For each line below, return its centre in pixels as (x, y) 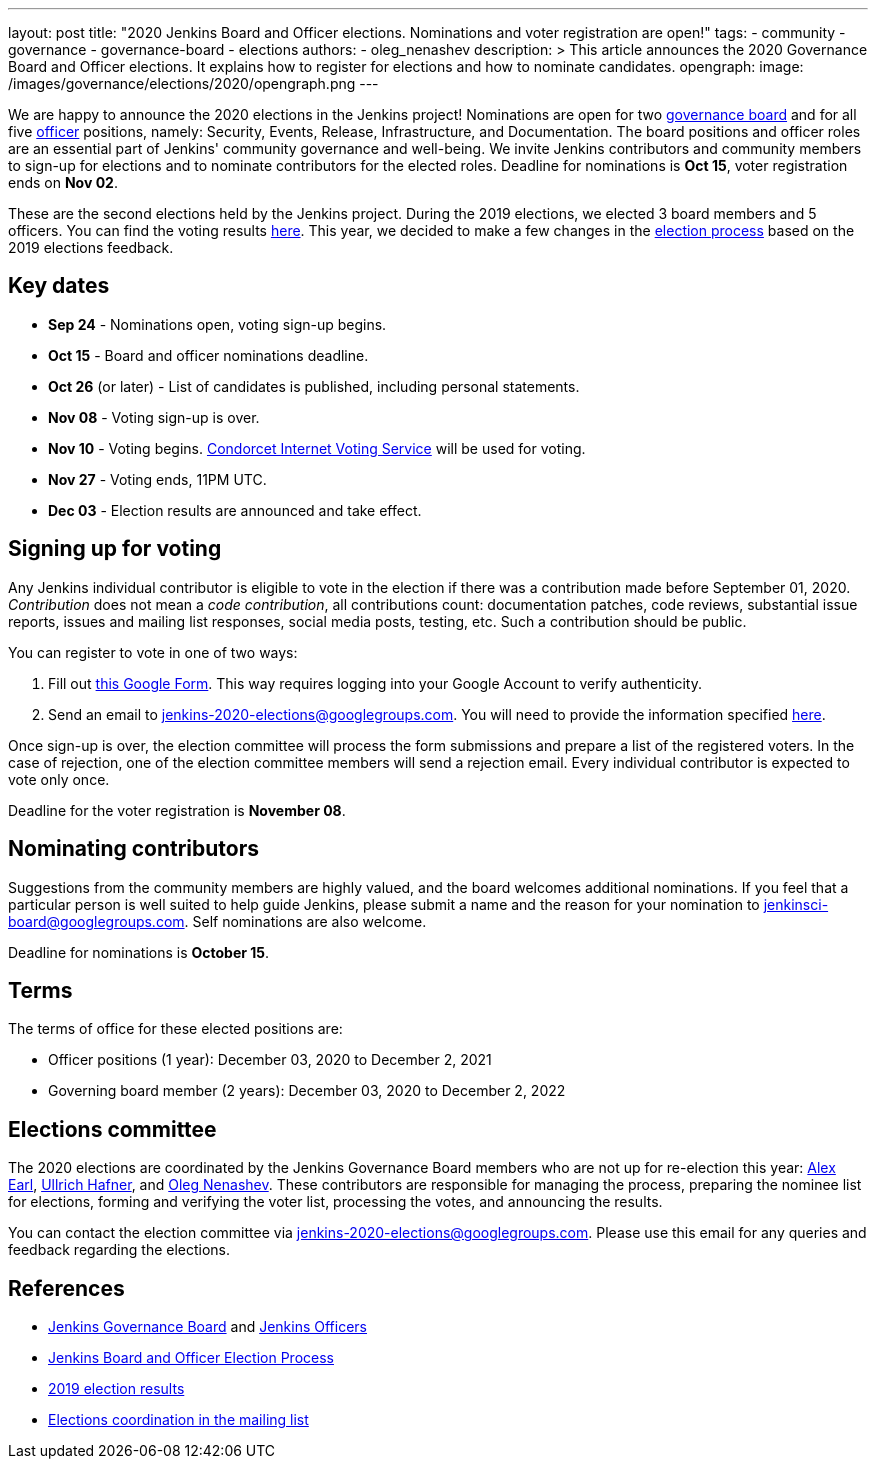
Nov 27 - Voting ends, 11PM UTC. (157, 479)
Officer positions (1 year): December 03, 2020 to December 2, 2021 (270, 1060)
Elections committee (112, 1129)
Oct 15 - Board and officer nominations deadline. (208, 355)
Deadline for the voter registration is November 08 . (177, 810)
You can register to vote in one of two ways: (153, 652)
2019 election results (116, 1389)
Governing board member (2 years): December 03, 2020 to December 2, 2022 (307, 1091)
